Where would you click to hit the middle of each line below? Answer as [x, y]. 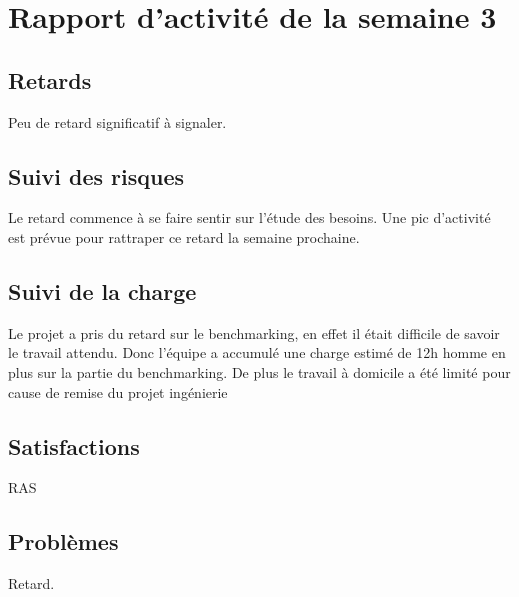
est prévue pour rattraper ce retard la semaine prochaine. [184, 236]
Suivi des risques [96, 175]
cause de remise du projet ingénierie [118, 391]
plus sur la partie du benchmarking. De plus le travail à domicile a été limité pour [259, 371]
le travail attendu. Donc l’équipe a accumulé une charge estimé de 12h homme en [257, 352]
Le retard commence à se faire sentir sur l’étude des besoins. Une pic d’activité [249, 217]
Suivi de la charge [102, 290]
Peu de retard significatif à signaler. [117, 121]
